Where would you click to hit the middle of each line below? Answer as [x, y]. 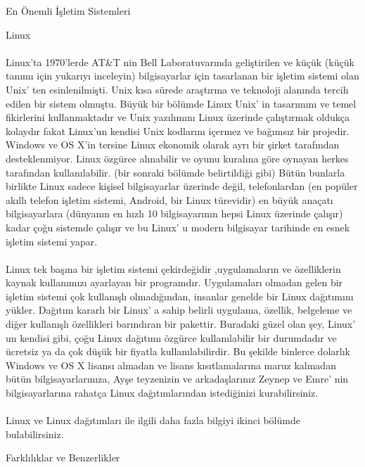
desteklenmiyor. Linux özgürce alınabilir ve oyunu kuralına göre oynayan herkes [177, 158]
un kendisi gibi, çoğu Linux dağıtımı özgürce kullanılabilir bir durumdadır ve [171, 337]
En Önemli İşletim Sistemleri [68, 11]
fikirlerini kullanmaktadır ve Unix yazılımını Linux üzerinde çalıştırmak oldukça [178, 117]
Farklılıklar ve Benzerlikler [63, 458]
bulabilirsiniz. [35, 434]
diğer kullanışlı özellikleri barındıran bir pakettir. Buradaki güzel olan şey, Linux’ [181, 324]
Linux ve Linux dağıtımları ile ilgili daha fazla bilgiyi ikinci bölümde [153, 420]
